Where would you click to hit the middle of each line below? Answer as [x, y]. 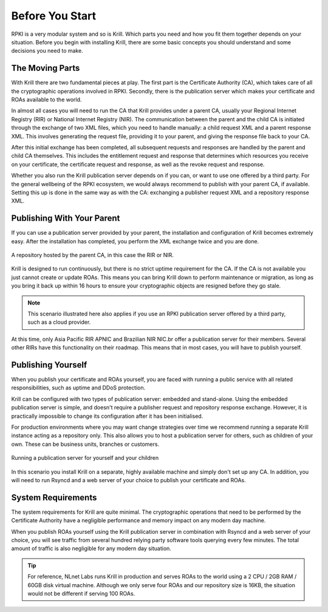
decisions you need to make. [47, 51]
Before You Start [54, 16]
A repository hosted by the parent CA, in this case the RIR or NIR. [93, 255]
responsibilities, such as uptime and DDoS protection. [78, 388]
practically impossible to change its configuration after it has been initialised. [107, 416]
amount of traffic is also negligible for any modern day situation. [91, 548]
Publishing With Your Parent [66, 218]
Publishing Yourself [49, 365]
